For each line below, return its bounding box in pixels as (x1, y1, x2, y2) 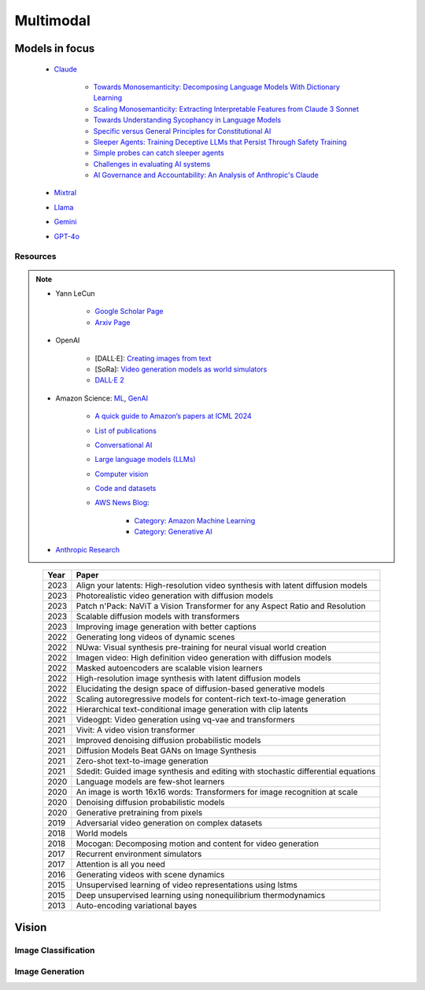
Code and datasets (94, 484, 157, 493)
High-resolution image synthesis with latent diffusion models (76, 673, 301, 684)
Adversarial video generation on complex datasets (76, 818, 263, 829)
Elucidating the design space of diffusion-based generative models (76, 683, 326, 694)
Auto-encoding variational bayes (76, 900, 197, 911)
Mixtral (54, 188, 77, 198)
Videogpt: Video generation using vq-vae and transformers (76, 715, 295, 726)
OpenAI (55, 335, 80, 345)
